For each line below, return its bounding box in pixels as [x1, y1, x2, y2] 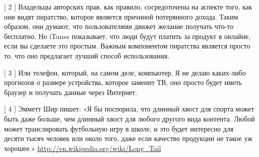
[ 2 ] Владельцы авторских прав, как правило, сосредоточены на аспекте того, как [4, 1, 253, 11]
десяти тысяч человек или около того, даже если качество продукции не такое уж [4, 133, 253, 143]
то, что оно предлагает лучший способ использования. [4, 50, 170, 60]
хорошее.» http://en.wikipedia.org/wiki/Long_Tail [4, 142, 161, 153]
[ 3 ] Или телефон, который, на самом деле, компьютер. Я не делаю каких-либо [4, 67, 246, 77]
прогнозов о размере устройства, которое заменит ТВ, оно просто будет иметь [4, 77, 242, 87]
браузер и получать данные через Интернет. [4, 86, 137, 97]
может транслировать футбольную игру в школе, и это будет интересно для [4, 123, 234, 133]
